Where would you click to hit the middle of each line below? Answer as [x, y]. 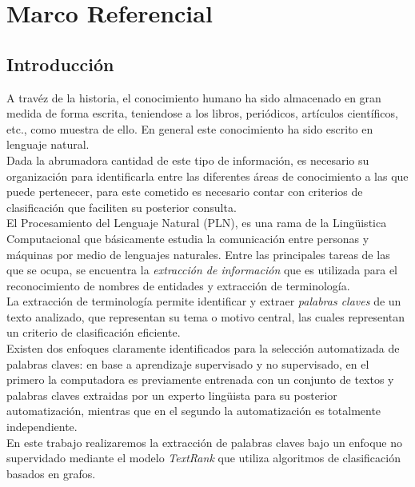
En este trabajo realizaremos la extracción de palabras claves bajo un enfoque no [204, 442]
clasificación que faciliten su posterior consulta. [122, 207]
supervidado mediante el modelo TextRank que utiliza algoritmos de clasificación [204, 458]
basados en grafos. [51, 473]
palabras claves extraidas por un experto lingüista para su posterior [172, 395]
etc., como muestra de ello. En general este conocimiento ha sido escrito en [190, 128]
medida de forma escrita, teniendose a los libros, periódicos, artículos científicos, [202, 113]
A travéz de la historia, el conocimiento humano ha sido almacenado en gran [194, 97]
